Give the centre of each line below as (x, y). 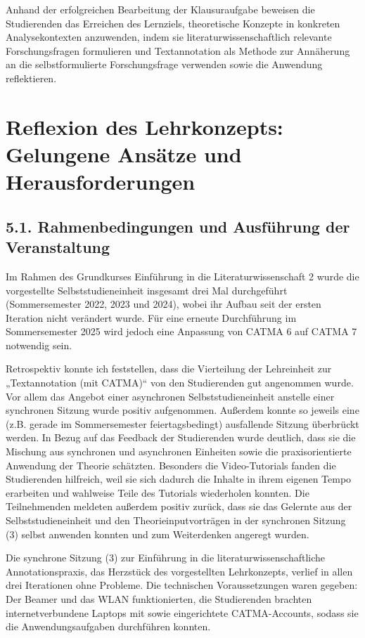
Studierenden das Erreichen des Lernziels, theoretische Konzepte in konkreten (173, 23)
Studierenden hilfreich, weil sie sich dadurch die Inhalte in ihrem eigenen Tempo (179, 479)
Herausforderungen (101, 182)
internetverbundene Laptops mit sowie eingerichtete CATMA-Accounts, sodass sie (182, 612)
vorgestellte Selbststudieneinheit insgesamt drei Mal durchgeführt (147, 290)
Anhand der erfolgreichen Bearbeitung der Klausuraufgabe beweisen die (160, 9)
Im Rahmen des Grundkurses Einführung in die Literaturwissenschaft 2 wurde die (182, 276)
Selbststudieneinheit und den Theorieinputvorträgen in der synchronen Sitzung (176, 520)
